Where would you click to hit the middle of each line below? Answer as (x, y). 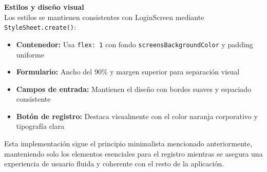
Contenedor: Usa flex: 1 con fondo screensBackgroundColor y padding (135, 44)
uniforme (30, 54)
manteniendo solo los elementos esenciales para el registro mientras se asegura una (133, 153)
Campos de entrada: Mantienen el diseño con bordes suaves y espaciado (134, 89)
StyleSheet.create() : (40, 27)
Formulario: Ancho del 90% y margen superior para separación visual (128, 72)
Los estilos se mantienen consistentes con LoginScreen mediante (104, 17)
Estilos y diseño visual (44, 7)
